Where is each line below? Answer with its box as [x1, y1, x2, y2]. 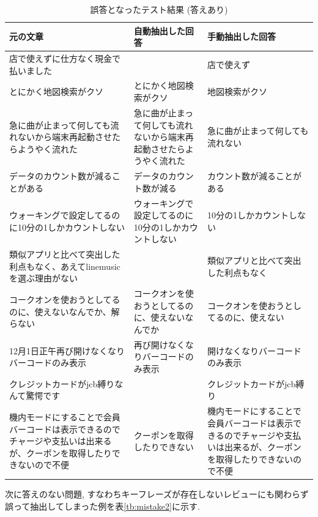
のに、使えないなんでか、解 [9, 305, 120, 318]
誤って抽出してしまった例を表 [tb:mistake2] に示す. [5, 499, 200, 512]
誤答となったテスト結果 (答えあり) [90, 3, 228, 15]
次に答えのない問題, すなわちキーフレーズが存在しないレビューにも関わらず [5, 488, 309, 500]
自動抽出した [133, 24, 185, 37]
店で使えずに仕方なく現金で [9, 52, 120, 65]
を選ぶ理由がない [9, 272, 78, 285]
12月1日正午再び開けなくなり [9, 344, 125, 357]
